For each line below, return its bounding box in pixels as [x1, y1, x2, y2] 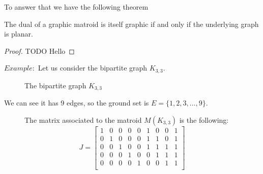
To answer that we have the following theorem [4, 2, 149, 12]
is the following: [179, 114, 229, 125]
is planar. [4, 28, 33, 39]
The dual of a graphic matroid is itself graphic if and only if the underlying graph [4, 18, 259, 29]
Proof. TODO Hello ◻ [4, 45, 75, 56]
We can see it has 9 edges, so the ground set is [4, 97, 149, 108]
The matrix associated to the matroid [24, 114, 142, 125]
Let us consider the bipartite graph [38, 62, 148, 73]
